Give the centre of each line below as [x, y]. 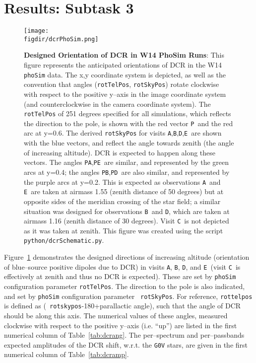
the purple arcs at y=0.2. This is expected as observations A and [122, 181]
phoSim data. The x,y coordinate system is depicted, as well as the [125, 74]
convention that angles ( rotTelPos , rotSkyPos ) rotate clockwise [122, 84]
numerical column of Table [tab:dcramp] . [66, 354]
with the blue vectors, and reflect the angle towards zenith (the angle [129, 143]
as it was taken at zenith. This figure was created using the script [124, 230]
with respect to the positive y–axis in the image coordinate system [125, 94]
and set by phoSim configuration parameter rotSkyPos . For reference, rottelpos [128, 296]
